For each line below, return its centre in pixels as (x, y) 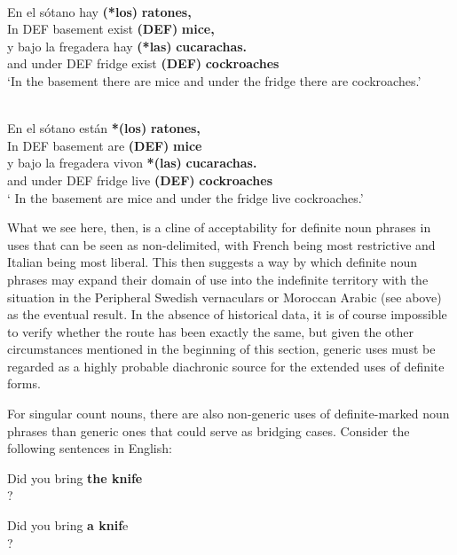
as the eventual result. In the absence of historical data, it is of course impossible (227, 314)
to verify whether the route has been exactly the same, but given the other (211, 331)
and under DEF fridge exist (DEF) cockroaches (143, 63)
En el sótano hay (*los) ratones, (99, 11)
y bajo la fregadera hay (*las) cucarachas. (127, 46)
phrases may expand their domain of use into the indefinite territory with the (218, 279)
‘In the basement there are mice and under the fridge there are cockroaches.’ (214, 80)
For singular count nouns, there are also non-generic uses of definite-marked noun (228, 414)
